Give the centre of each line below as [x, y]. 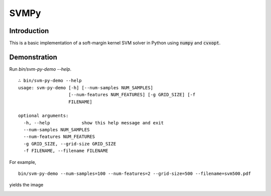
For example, [23, 162]
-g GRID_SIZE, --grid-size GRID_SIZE [70, 144]
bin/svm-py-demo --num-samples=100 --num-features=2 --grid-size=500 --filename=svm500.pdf [134, 174]
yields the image [26, 185]
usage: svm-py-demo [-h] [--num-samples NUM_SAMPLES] [86, 87]
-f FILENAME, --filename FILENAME [66, 151]
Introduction [29, 31]
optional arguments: [43, 116]
